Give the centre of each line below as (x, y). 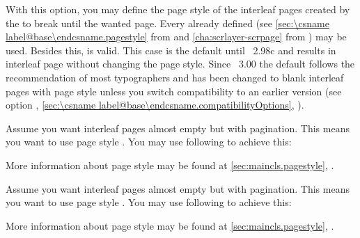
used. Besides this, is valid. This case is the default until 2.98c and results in (171, 50)
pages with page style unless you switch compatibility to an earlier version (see (174, 91)
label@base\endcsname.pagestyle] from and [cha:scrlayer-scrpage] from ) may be (176, 37)
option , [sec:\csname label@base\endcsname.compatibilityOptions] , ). (155, 105)
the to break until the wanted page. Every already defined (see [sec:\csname (167, 23)
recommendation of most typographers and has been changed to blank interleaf (175, 77)
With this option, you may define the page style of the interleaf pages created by (178, 9)
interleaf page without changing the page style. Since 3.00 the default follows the (180, 64)
